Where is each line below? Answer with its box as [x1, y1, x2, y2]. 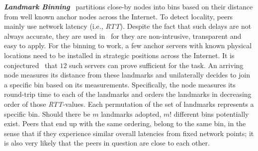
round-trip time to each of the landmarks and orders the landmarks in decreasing [4, 89, 252, 99]
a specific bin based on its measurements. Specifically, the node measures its [4, 79, 236, 89]
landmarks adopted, [101, 108, 162, 119]
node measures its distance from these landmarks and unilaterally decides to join [4, 70, 250, 80]
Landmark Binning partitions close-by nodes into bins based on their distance [4, 1, 253, 11]
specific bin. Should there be [4, 108, 90, 119]
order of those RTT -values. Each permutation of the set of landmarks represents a [4, 98, 254, 109]
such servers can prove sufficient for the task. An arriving [69, 60, 244, 70]
